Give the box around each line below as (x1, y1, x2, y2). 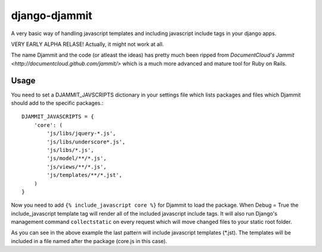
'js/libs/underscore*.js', (47, 138, 126, 145)
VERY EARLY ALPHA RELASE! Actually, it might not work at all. (11, 41, 164, 48)
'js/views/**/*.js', (47, 163, 107, 170)
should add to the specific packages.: (11, 99, 104, 107)
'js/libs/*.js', (47, 147, 94, 153)
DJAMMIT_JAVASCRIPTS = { (21, 113, 94, 120)
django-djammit (11, 9, 92, 22)
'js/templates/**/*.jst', (47, 172, 122, 179)
